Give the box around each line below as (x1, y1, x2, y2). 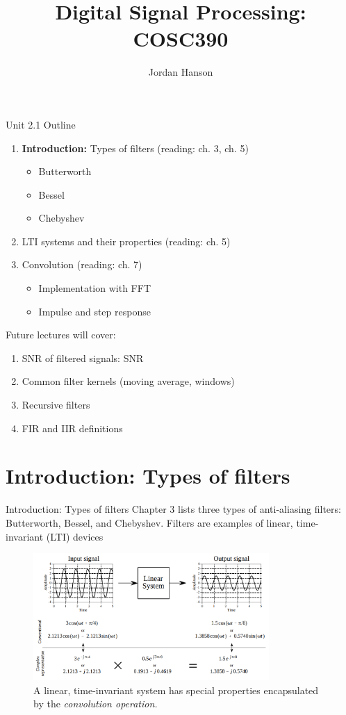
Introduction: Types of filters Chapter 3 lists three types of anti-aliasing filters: (6, 502, 341, 516)
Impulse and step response (38, 304, 151, 318)
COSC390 (133, 24, 229, 53)
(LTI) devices (46, 529, 104, 543)
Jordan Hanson (148, 65, 213, 79)
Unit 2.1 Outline (6, 117, 76, 131)
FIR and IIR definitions (22, 420, 123, 435)
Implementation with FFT (38, 281, 151, 295)
